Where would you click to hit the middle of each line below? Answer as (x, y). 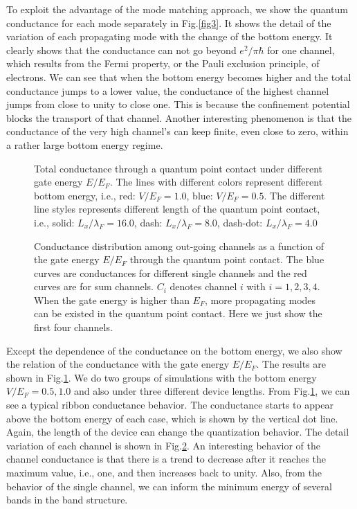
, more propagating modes (260, 300)
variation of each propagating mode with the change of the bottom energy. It (170, 36)
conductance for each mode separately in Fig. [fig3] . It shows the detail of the (169, 23)
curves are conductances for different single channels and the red (171, 273)
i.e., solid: (54, 222)
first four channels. (73, 327)
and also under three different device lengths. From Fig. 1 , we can (212, 391)
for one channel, (301, 50)
